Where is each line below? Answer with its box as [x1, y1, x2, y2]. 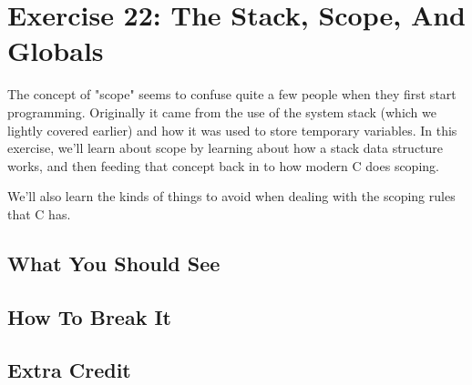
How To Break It [7, 302, 171, 330]
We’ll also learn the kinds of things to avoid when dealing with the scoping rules [7, 187, 456, 206]
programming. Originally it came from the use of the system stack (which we [7, 102, 436, 121]
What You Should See [7, 248, 221, 277]
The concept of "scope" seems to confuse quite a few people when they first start [7, 85, 457, 104]
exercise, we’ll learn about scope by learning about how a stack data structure [7, 138, 444, 157]
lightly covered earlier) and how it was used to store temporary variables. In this [7, 120, 457, 139]
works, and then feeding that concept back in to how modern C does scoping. [7, 156, 439, 175]
